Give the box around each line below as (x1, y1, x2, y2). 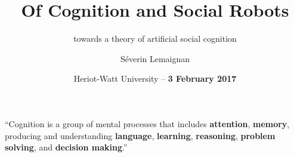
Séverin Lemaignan (120, 52, 190, 64)
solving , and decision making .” (5, 141, 128, 153)
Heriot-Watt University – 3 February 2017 (73, 72, 237, 85)
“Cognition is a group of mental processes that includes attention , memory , (5, 117, 290, 130)
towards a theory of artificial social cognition (73, 32, 237, 45)
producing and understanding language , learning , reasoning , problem (5, 129, 276, 141)
